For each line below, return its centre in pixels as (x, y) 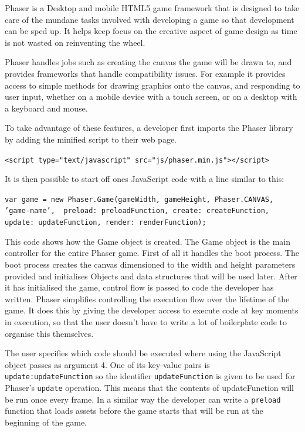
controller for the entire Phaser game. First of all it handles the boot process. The (152, 253)
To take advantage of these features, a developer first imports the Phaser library (149, 128)
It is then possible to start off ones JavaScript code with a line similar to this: (145, 179)
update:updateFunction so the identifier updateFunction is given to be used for (150, 376)
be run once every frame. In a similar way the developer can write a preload (143, 399)
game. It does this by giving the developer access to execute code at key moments (152, 310)
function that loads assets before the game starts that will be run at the (134, 411)
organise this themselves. (49, 333)
